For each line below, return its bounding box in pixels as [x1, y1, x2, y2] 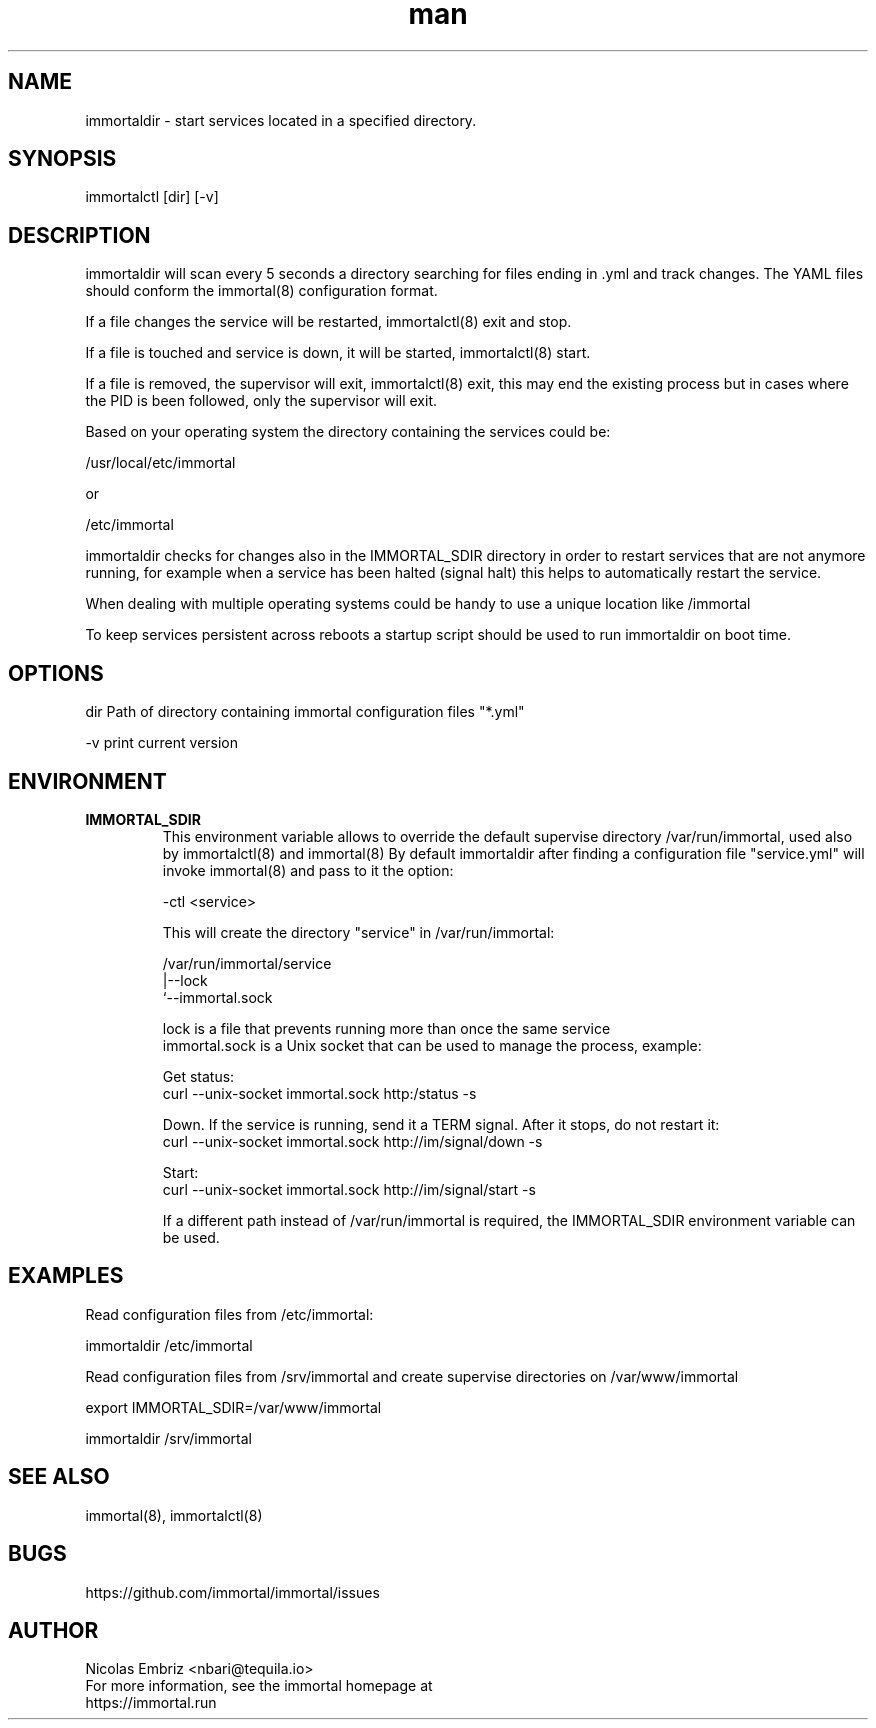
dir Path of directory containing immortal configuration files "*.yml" [85, 703, 525, 721]
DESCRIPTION [8, 222, 151, 248]
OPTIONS [8, 660, 104, 686]
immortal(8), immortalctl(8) [85, 1506, 263, 1524]
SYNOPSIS [8, 146, 117, 172]
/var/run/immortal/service [162, 954, 332, 972]
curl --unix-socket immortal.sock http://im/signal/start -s [162, 1180, 536, 1198]
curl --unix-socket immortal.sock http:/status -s [162, 1084, 477, 1102]
